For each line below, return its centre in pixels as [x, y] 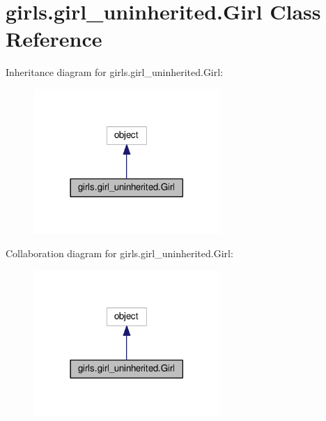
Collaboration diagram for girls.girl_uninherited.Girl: [119, 253]
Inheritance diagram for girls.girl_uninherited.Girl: [115, 72]
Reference [54, 39]
